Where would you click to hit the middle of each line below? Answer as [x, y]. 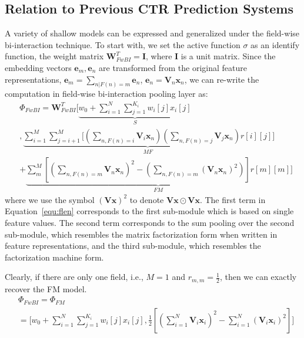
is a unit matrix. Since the [228, 56]
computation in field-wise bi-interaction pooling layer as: [106, 94]
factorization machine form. [54, 257]
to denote [147, 199]
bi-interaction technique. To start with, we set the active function [123, 44]
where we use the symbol [50, 199]
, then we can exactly [258, 277]
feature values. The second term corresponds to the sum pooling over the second [150, 222]
